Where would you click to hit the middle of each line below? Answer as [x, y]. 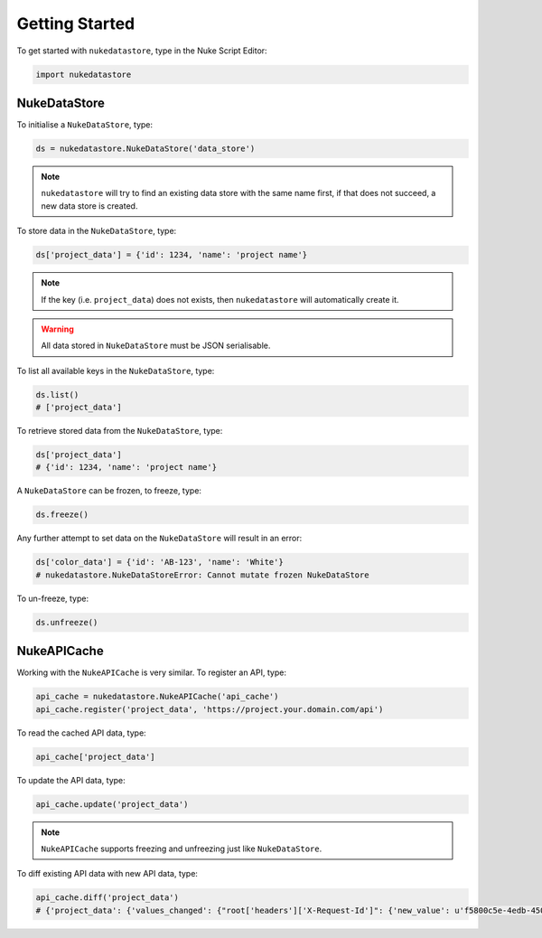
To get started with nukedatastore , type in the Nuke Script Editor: [142, 51]
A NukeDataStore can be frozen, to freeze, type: [109, 491]
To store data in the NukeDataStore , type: [97, 231]
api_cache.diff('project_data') [107, 898]
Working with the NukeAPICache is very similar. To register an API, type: [151, 672]
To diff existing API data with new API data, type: [107, 874]
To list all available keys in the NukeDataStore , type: [116, 371]
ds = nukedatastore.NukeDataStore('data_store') [145, 149]
